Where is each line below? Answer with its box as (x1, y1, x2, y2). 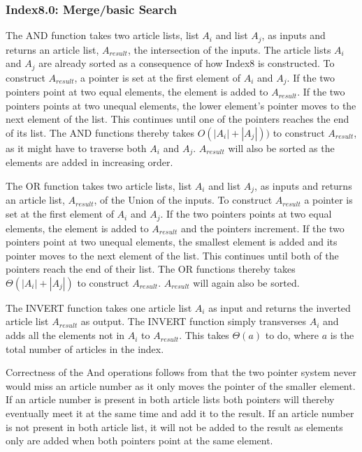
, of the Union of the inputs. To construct (94, 193, 273, 207)
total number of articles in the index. (6, 341, 164, 356)
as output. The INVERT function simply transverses (80, 314, 306, 329)
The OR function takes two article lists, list (6, 179, 192, 193)
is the (330, 328, 354, 342)
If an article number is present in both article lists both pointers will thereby (6, 392, 335, 407)
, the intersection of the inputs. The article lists (127, 42, 331, 56)
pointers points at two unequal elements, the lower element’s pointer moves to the (6, 98, 356, 112)
